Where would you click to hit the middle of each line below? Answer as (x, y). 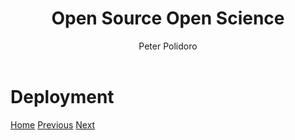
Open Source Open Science (168, 18)
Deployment (62, 96)
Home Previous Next (53, 124)
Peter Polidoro (168, 46)
